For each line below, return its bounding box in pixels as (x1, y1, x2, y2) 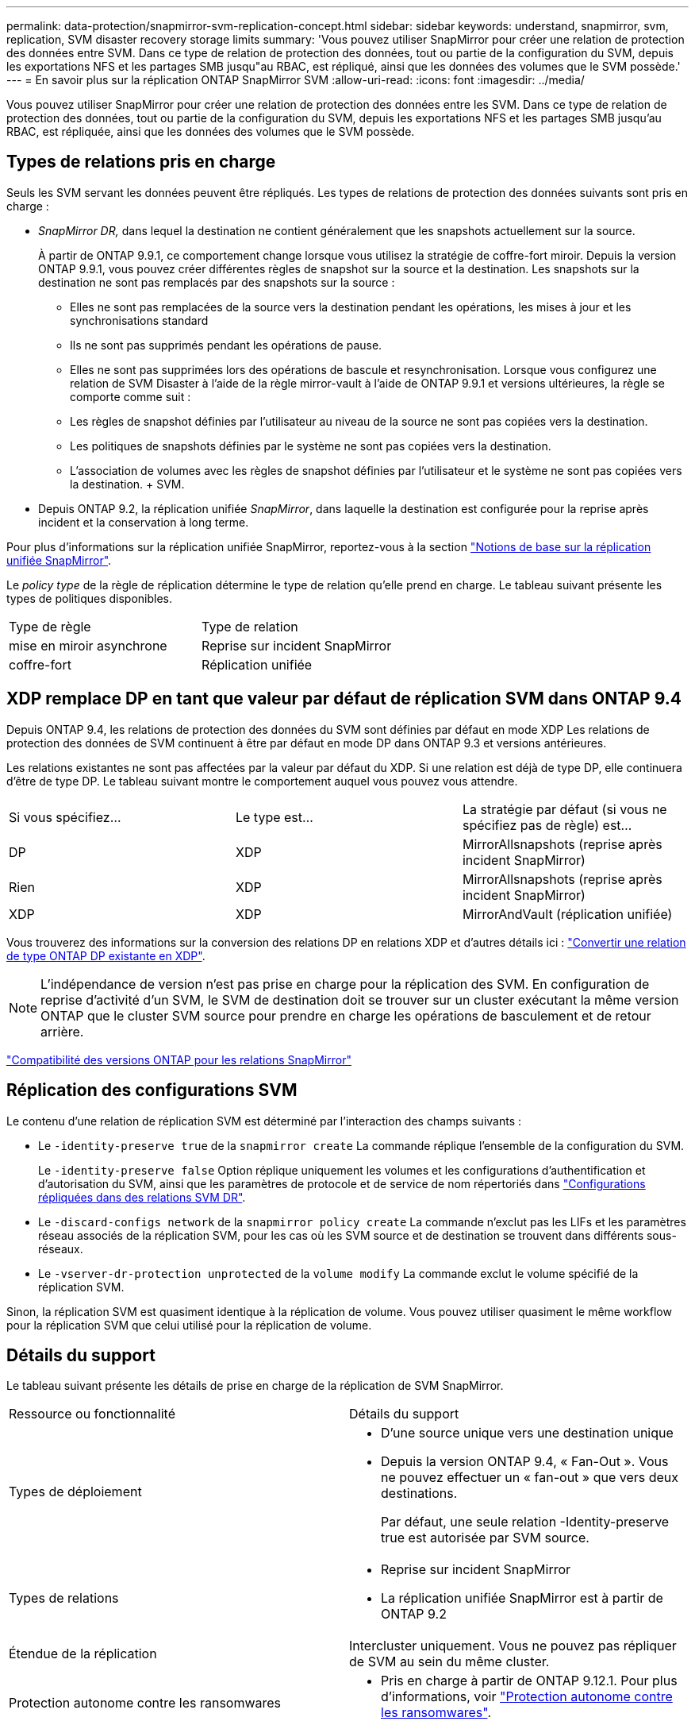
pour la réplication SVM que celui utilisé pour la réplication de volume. (6, 1318, 372, 1332)
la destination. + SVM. (70, 477, 185, 491)
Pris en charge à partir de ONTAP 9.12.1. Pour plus (381, 1673, 678, 1689)
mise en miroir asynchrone (9, 637, 167, 654)
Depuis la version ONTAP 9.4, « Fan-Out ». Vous (381, 1453, 669, 1470)
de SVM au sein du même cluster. (349, 1654, 550, 1670)
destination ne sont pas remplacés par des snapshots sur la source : (38, 275, 395, 289)
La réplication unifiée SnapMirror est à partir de (381, 1590, 663, 1607)
